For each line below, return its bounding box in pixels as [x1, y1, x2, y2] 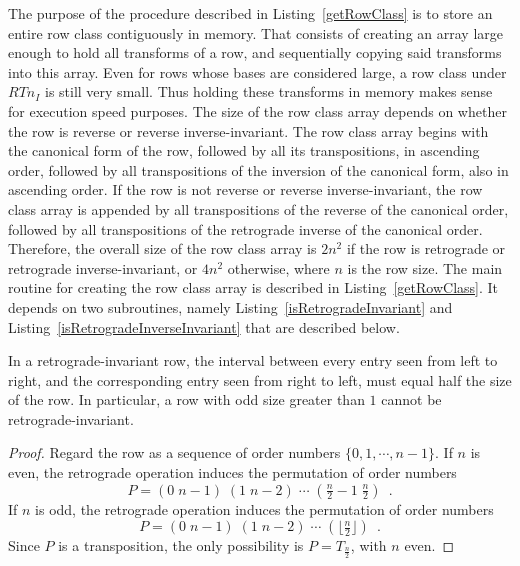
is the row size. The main [347, 257, 503, 278]
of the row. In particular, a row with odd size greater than [8, 389, 365, 410]
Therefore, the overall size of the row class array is [8, 238, 317, 259]
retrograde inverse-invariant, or [8, 257, 198, 278]
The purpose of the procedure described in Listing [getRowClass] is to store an [8, 3, 493, 23]
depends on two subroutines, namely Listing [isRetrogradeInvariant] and [8, 296, 453, 317]
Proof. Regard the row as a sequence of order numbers [8, 442, 341, 463]
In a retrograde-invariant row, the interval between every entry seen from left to [8, 350, 498, 371]
